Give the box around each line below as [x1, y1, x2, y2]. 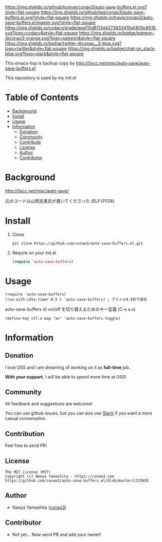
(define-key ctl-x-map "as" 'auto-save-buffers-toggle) [5, 316, 121, 321]
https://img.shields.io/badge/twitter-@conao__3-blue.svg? [5, 40, 122, 46]
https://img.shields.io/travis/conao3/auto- [70, 15, 154, 20]
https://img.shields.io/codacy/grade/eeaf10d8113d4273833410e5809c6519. [5, 25, 157, 31]
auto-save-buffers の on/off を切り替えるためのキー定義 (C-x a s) [5, 306, 136, 312]
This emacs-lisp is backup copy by [5, 60, 75, 66]
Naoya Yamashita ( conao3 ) [12, 504, 67, 510]
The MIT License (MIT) [5, 469, 51, 475]
